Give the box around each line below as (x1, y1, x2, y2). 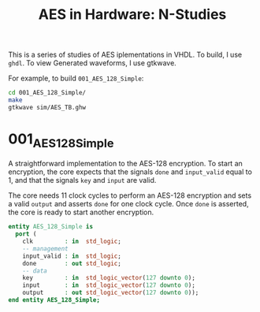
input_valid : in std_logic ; (22, 252, 122, 260)
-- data (22, 266, 47, 275)
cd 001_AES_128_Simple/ (8, 89, 87, 97)
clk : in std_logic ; (22, 238, 122, 246)
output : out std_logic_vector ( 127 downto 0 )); (22, 289, 199, 297)
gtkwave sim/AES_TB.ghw (8, 103, 87, 111)
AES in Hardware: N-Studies (38, 6, 227, 24)
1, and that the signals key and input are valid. (8, 176, 157, 185)
